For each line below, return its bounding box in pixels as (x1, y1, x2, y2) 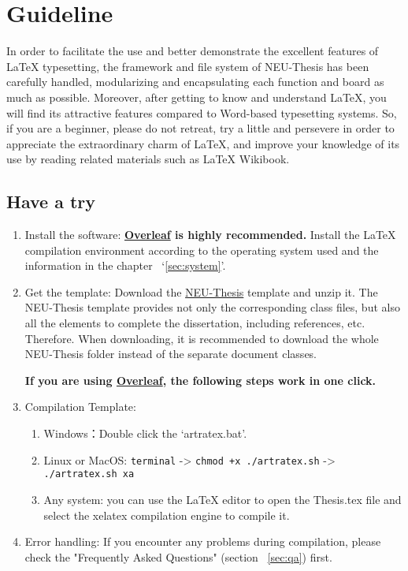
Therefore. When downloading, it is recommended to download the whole (24, 330, 379, 346)
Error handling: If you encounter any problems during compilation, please (24, 533, 381, 550)
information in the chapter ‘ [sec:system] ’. (24, 257, 226, 274)
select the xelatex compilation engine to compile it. (43, 506, 290, 523)
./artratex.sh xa (43, 468, 135, 480)
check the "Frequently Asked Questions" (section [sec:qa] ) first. (24, 548, 332, 565)
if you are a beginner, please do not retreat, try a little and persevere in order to (6, 120, 395, 136)
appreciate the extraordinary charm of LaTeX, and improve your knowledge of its (6, 135, 400, 151)
